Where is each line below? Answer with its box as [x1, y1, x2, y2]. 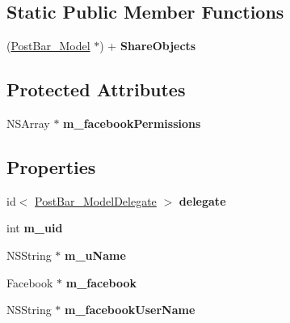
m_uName [65, 246, 126, 263]
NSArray [6, 115, 50, 131]
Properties [6, 154, 96, 179]
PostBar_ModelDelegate [35, 192, 157, 209]
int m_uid [6, 219, 63, 236]
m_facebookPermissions [63, 115, 201, 131]
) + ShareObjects [99, 37, 196, 54]
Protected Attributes [6, 77, 186, 102]
